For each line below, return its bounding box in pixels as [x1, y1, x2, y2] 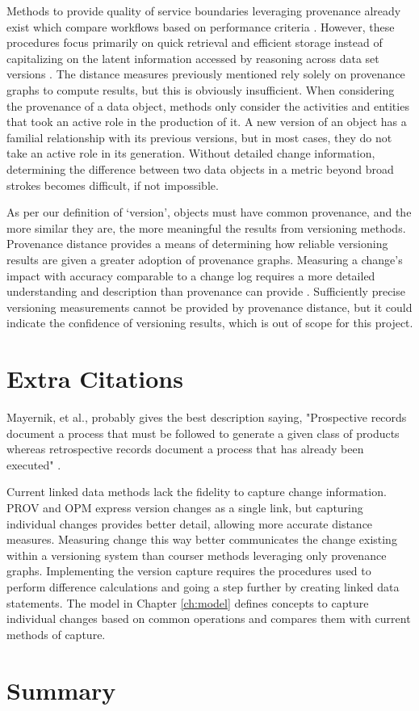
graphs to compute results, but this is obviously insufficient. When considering [6, 81, 395, 98]
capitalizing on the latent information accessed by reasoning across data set [6, 49, 379, 66]
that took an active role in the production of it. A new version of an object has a [6, 113, 407, 130]
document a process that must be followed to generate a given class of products [6, 424, 400, 441]
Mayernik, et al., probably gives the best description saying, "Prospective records [6, 409, 407, 425]
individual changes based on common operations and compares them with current [6, 610, 411, 627]
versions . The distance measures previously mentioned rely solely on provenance [6, 65, 405, 82]
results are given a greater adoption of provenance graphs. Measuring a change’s [6, 250, 403, 267]
